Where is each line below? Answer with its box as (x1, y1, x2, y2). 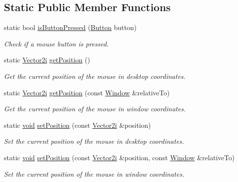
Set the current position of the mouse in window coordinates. (4, 168, 185, 179)
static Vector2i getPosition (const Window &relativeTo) (4, 87, 170, 97)
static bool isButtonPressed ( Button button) (4, 22, 137, 32)
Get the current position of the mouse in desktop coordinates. (4, 71, 186, 81)
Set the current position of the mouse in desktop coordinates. (4, 136, 184, 146)
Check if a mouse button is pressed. (4, 38, 109, 48)
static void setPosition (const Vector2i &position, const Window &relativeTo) (4, 152, 235, 162)
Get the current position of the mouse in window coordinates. (4, 104, 186, 114)
